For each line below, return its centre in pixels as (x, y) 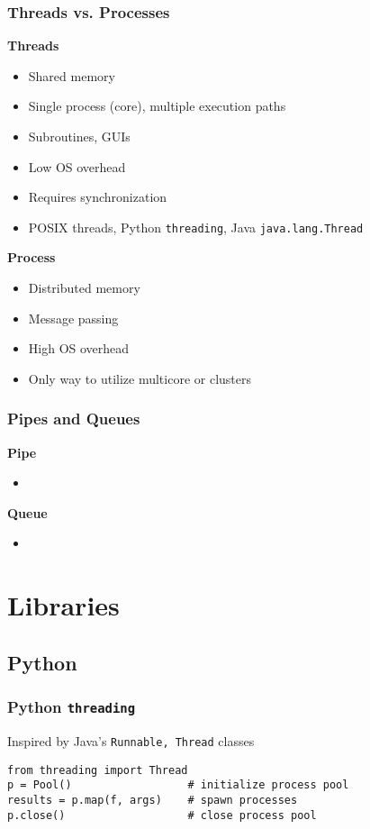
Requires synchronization (98, 197)
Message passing (73, 318)
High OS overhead (79, 348)
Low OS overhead (77, 166)
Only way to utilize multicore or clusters (140, 378)
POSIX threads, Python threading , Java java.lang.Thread (196, 227)
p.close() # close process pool (162, 815)
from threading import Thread (98, 770)
